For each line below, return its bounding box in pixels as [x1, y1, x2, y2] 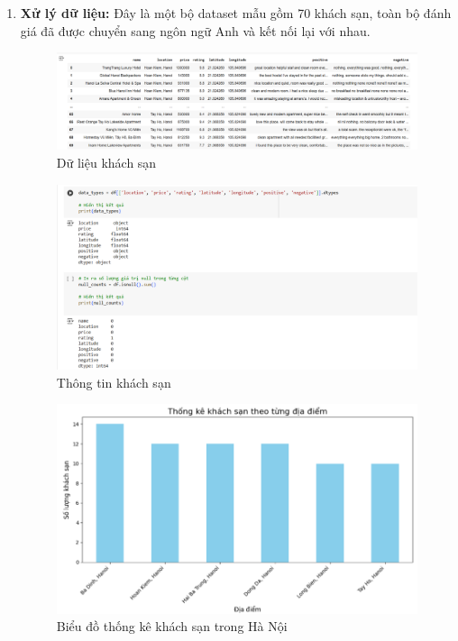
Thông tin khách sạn [56, 372, 171, 391]
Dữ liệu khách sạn [56, 153, 157, 172]
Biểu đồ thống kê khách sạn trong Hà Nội [56, 617, 288, 636]
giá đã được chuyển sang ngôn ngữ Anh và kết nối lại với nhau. [20, 21, 371, 40]
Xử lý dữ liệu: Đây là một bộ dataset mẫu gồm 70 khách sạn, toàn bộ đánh [20, 4, 452, 22]
